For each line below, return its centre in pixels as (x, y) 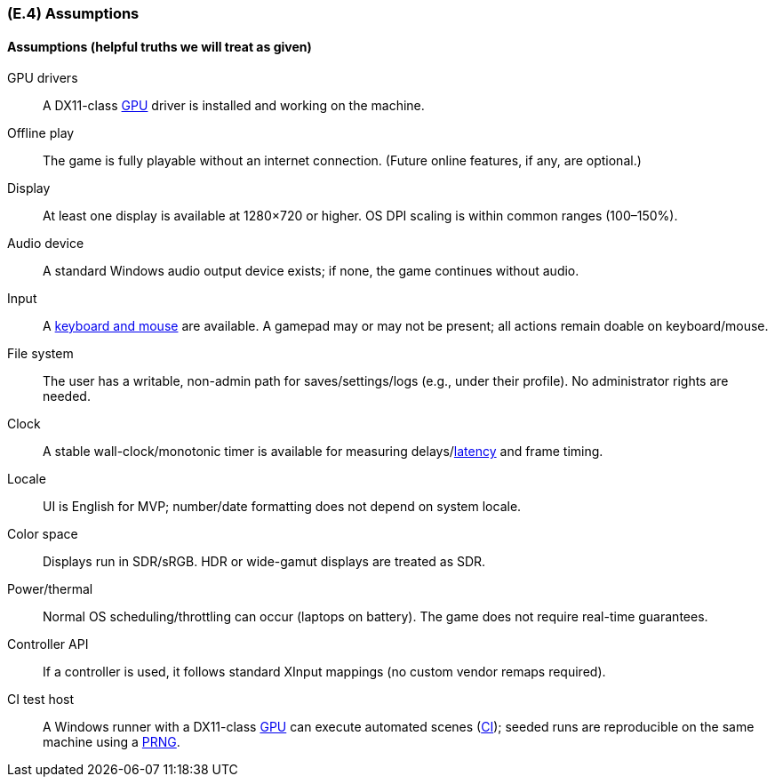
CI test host (41, 700)
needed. (67, 396)
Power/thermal (50, 589)
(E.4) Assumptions (73, 13)
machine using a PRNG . (112, 742)
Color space (43, 534)
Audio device (46, 244)
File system (40, 354)
